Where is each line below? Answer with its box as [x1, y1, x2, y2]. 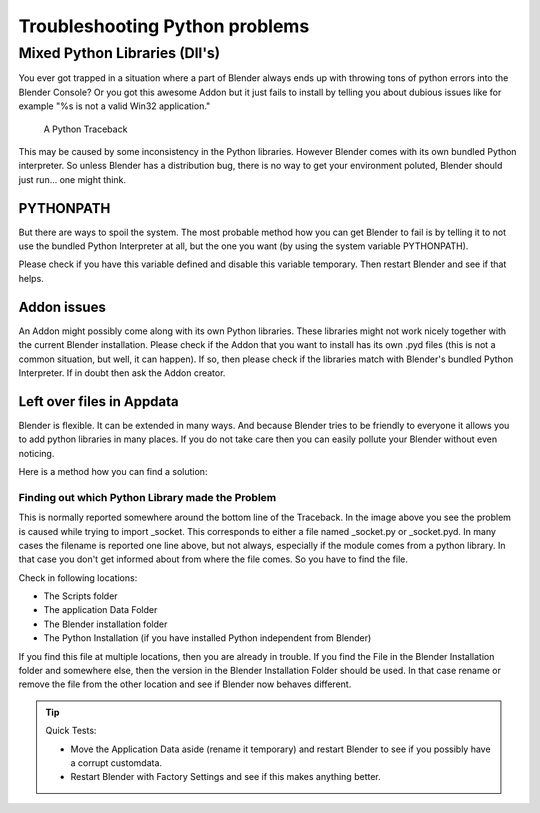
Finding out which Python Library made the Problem [18, 490, 277, 504]
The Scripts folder [43, 590, 119, 602]
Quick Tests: [45, 725, 97, 737]
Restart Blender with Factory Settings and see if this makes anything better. [70, 771, 381, 783]
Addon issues [18, 298, 107, 315]
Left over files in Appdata [18, 393, 179, 410]
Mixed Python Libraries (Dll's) [18, 44, 221, 62]
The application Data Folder [43, 604, 158, 616]
